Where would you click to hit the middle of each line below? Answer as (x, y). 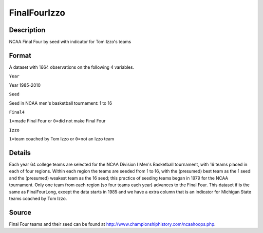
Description (27, 30)
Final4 (17, 112)
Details (20, 153)
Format (20, 55)
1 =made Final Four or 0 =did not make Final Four (57, 121)
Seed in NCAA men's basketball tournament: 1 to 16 (60, 103)
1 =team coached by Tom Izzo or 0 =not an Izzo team (62, 139)
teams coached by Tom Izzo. (38, 198)
